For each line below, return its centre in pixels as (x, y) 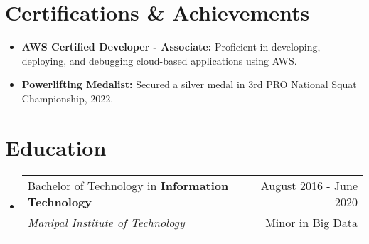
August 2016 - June (309, 185)
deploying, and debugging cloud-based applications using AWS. (159, 60)
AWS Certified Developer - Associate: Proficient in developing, (171, 47)
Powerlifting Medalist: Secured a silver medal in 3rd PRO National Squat (189, 84)
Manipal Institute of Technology (106, 222)
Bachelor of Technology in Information (128, 185)
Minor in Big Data (311, 222)
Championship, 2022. (68, 98)
